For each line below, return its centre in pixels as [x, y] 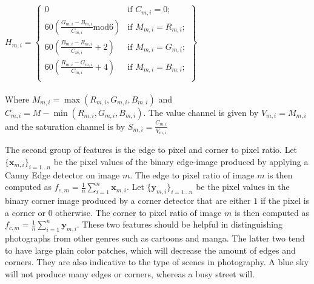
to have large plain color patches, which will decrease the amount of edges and [150, 250]
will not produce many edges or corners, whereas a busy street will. [130, 273]
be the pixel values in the [243, 187]
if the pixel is [285, 200]
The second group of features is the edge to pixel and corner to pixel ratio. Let [151, 150]
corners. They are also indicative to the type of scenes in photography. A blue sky [157, 262]
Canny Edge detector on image [62, 174]
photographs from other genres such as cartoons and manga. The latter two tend [155, 238]
